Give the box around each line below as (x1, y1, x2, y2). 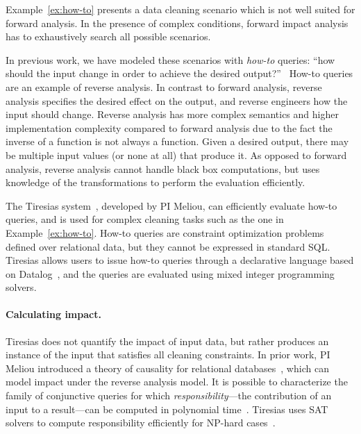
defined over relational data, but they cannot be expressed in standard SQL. (6, 239, 330, 253)
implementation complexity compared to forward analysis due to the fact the (6, 120, 333, 135)
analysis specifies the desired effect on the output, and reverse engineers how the (6, 93, 348, 108)
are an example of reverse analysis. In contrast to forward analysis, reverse (6, 79, 322, 94)
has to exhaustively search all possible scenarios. (6, 29, 211, 44)
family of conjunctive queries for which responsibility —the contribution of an (6, 388, 332, 403)
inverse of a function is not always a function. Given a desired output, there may (6, 134, 349, 149)
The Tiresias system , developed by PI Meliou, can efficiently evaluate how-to (6, 198, 337, 212)
